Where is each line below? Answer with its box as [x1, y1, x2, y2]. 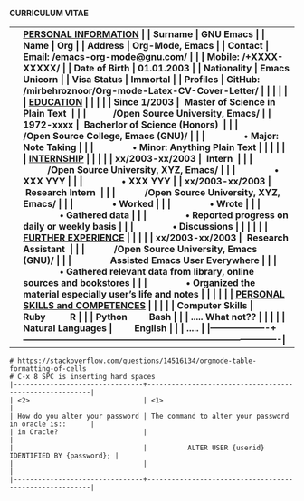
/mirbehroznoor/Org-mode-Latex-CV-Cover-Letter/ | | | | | [23, 85, 288, 97]
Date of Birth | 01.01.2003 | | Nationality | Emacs [73, 62, 290, 74]
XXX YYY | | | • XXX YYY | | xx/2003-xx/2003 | [23, 175, 271, 187]
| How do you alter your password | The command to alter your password [9, 411, 290, 421]
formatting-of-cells [9, 364, 88, 373]
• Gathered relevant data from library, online [59, 266, 255, 278]
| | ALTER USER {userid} [9, 443, 265, 452]
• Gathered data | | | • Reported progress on [59, 209, 289, 221]
